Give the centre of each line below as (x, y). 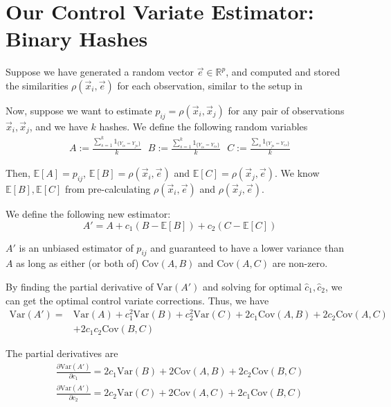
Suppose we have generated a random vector (100, 72)
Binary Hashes (77, 38)
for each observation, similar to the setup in (210, 85)
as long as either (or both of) (78, 263)
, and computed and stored (283, 72)
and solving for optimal (252, 286)
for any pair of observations (286, 110)
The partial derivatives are (62, 353)
